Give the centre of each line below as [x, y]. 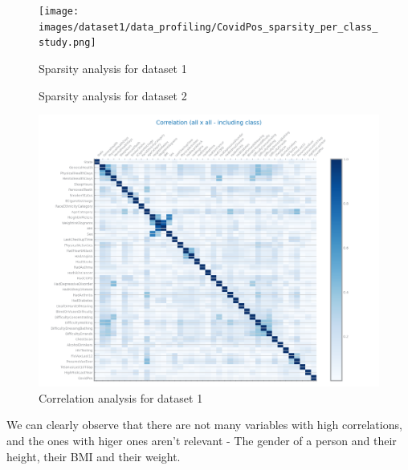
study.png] [67, 43]
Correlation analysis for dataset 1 [121, 397]
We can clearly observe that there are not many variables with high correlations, [204, 425]
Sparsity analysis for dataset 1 [113, 68]
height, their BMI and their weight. [94, 456]
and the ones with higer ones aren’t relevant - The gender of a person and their [202, 441]
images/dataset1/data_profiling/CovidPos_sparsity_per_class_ [208, 27]
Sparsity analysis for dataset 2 [113, 95]
